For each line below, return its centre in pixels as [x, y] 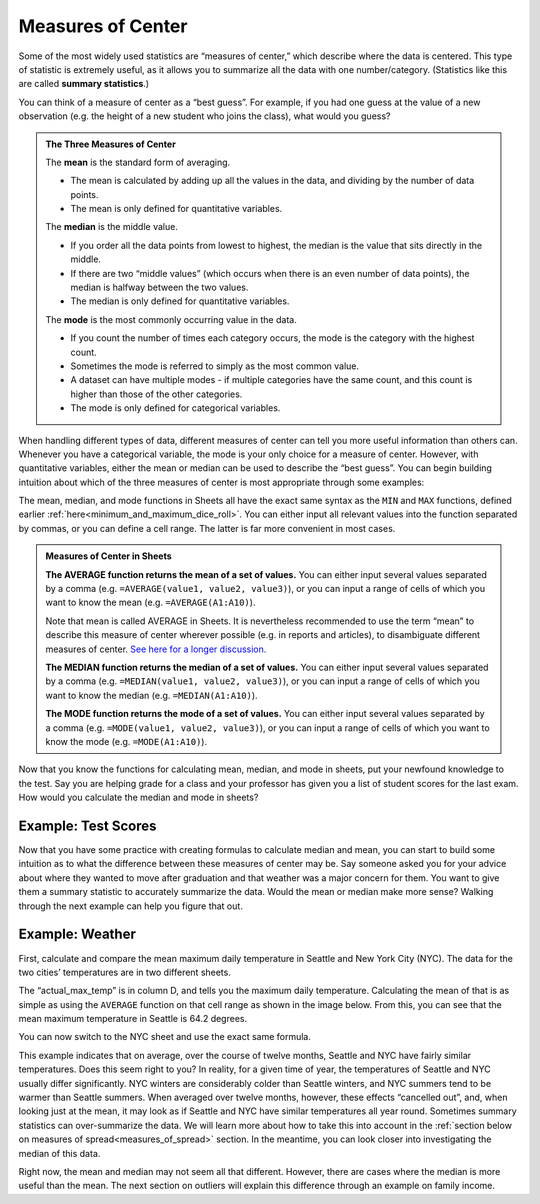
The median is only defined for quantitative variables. [180, 301]
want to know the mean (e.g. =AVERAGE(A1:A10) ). [150, 602]
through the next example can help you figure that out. [131, 906]
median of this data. [59, 1153]
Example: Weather [77, 934]
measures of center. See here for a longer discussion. [156, 649]
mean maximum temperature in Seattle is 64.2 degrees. [133, 1019]
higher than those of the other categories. [156, 394]
